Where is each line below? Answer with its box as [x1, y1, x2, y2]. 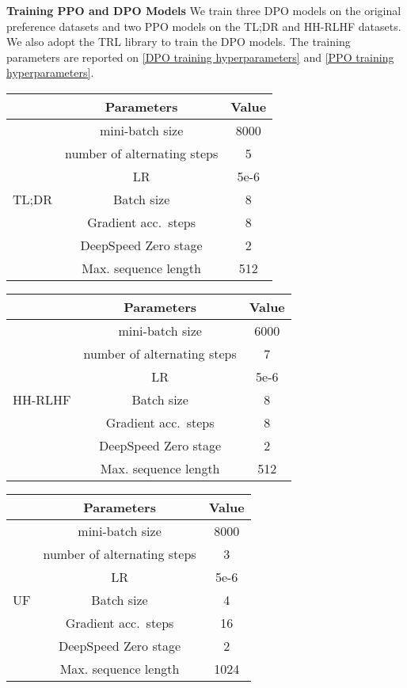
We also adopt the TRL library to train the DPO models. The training [6, 33, 351, 50]
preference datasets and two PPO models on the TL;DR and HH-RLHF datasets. [6, 17, 401, 34]
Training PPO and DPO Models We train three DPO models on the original [6, 2, 401, 18]
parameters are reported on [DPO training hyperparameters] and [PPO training [6, 48, 394, 65]
